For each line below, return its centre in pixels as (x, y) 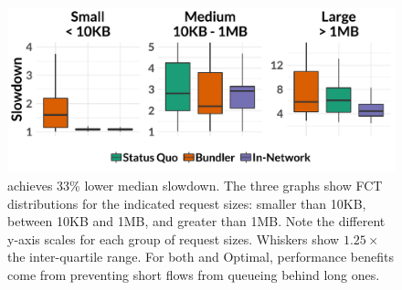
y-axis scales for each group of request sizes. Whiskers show (174, 238)
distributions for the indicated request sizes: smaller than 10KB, (187, 203)
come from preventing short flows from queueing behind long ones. (194, 274)
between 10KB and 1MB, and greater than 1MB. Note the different (196, 221)
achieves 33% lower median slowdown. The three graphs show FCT (195, 185)
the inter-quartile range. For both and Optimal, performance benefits (201, 257)
